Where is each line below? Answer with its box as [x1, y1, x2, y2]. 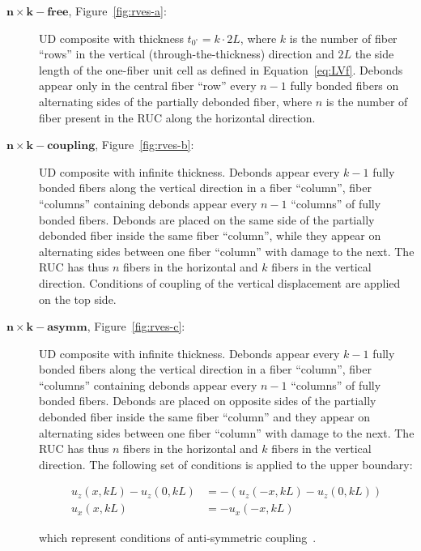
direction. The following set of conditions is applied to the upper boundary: [39, 455, 413, 472]
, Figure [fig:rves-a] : [68, 2, 167, 19]
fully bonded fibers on [290, 77, 399, 94]
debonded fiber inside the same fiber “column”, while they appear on [39, 227, 381, 244]
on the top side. [39, 290, 117, 307]
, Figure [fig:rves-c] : [87, 318, 185, 335]
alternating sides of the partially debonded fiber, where [39, 92, 313, 109]
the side [355, 45, 394, 62]
